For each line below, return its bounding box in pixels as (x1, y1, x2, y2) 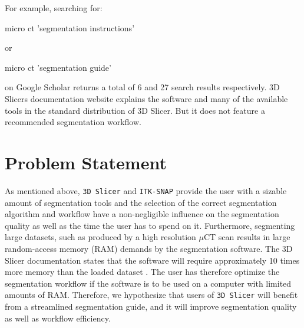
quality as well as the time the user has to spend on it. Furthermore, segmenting (5, 219, 295, 231)
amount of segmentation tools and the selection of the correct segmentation (5, 196, 277, 208)
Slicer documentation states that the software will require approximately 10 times (5, 254, 300, 266)
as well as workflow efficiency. (5, 311, 111, 324)
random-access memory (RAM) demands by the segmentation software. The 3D (5, 242, 293, 254)
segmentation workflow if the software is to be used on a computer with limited (5, 277, 292, 289)
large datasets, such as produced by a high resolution (5, 231, 196, 243)
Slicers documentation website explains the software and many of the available (5, 92, 288, 104)
